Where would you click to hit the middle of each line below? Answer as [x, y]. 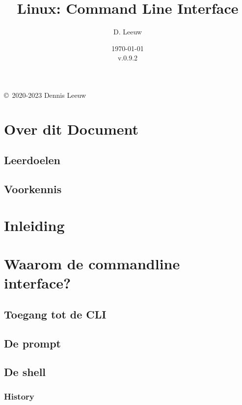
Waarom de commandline [92, 263]
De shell [25, 372]
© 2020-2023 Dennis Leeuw [45, 95]
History [19, 396]
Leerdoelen [32, 160]
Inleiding [34, 225]
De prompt [33, 343]
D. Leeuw [128, 32]
